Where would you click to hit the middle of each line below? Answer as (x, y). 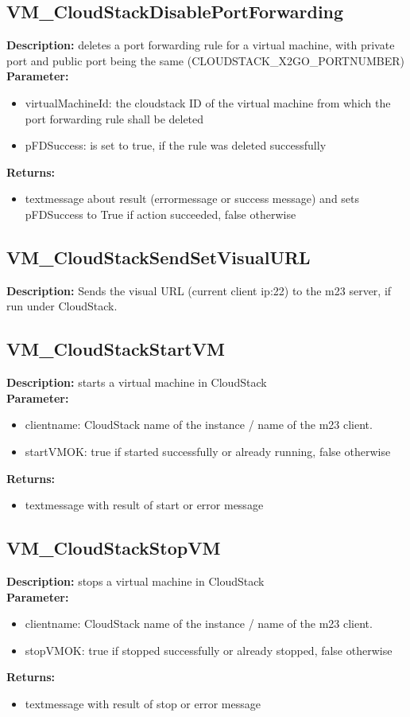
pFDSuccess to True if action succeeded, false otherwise (161, 214)
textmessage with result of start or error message (144, 505)
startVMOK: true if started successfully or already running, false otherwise (208, 451)
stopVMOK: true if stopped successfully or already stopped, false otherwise (209, 650)
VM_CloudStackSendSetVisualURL (159, 257)
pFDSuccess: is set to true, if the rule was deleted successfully (176, 145)
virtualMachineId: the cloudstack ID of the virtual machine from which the (208, 102)
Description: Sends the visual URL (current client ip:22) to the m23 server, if (199, 290)
